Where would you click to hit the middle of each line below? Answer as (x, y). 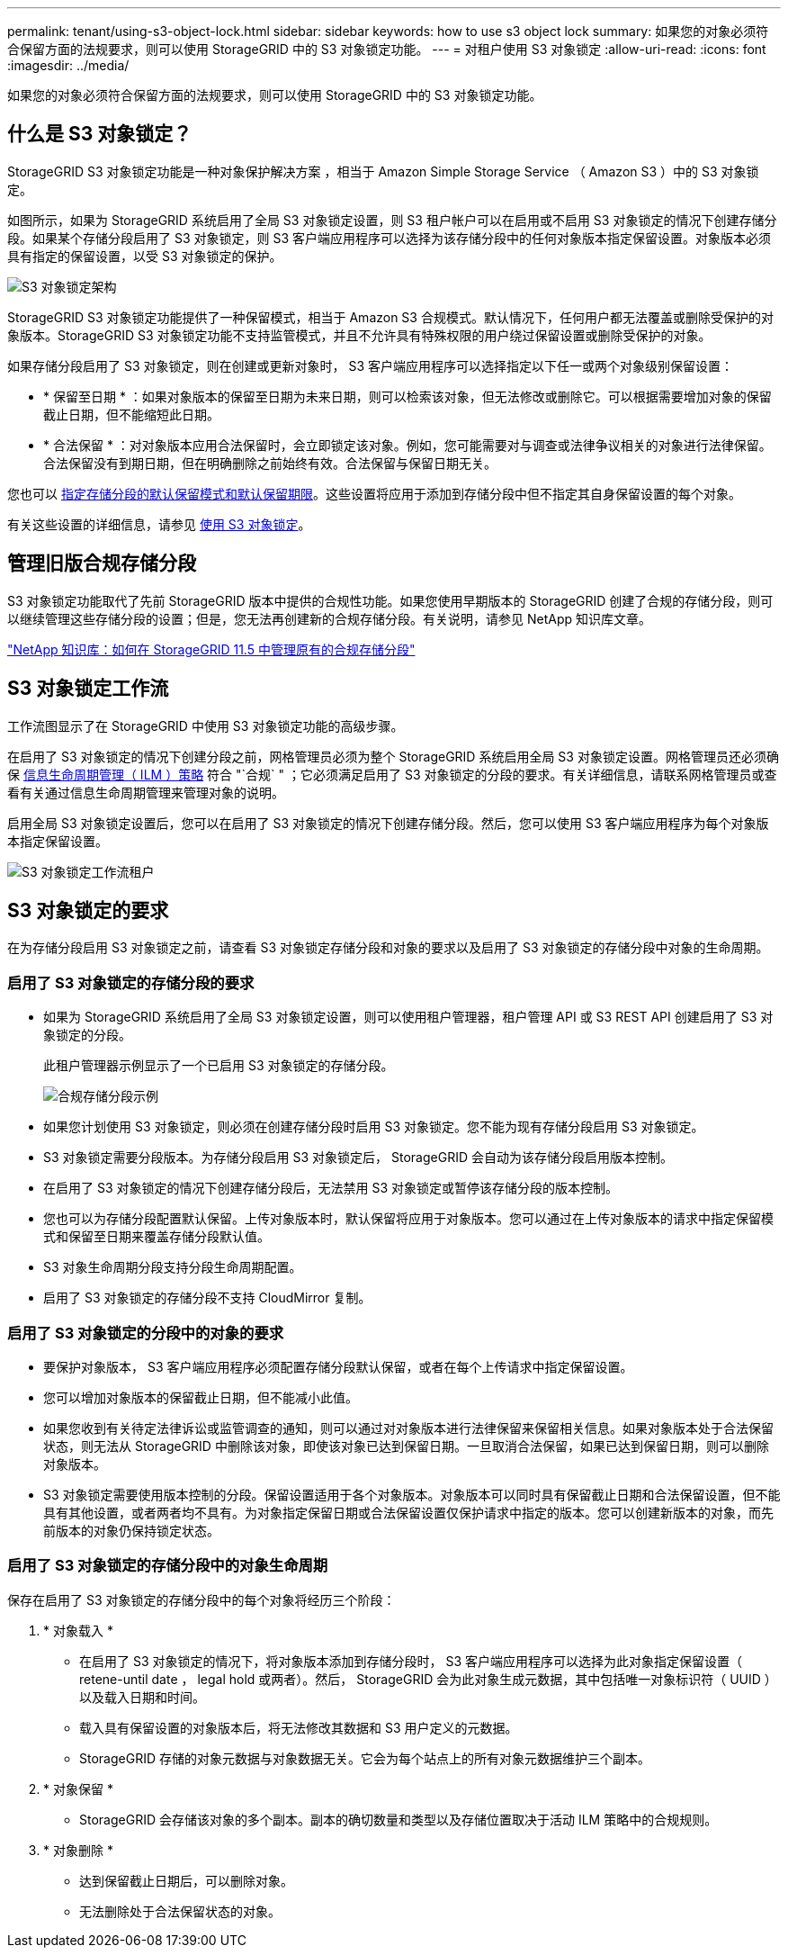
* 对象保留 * (78, 1788)
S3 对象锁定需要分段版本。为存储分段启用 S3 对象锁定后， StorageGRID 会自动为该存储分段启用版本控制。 (358, 1158)
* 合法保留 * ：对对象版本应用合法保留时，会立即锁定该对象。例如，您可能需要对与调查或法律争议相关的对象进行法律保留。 (407, 445)
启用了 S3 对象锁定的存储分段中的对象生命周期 (168, 1566)
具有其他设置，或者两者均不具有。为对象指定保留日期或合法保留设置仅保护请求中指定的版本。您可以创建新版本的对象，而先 (408, 1512)
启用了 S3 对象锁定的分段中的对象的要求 (146, 1333)
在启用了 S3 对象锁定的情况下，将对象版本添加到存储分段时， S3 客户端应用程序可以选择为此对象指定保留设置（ (411, 1661)
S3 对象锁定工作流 (88, 689)
